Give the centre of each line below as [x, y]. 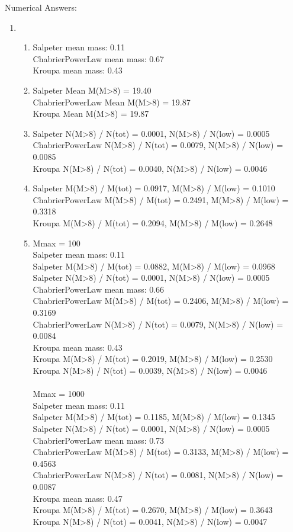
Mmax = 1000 [59, 394]
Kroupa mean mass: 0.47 [78, 498]
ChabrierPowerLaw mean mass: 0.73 [99, 440]
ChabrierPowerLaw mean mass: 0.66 [99, 289]
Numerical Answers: [41, 7]
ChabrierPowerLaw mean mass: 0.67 [99, 58]
